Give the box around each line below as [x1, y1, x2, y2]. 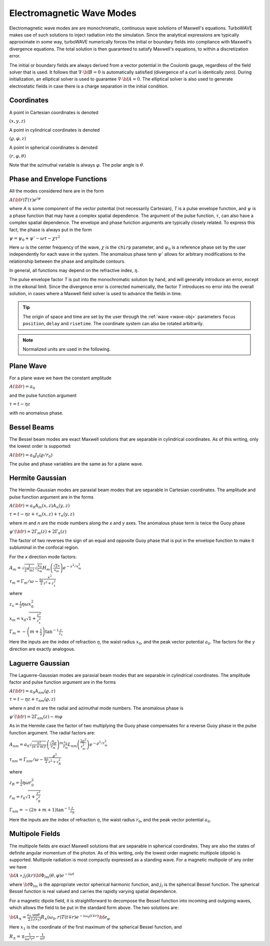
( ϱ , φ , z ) [9, 136, 26, 141]
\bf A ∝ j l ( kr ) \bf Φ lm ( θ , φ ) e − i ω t [9, 872, 74, 879]
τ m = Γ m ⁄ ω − [9, 578, 38, 585]
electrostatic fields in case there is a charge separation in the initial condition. [9, 83, 169, 89]
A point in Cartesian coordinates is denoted [9, 109, 98, 115]
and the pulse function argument [9, 393, 77, 399]
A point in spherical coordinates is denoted [9, 144, 98, 150]
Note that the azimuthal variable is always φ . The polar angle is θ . [9, 162, 144, 168]
